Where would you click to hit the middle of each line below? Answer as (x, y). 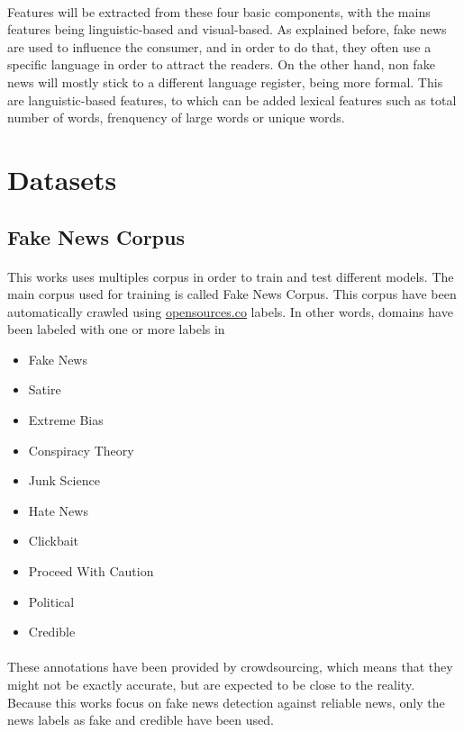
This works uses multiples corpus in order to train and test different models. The (231, 276)
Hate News (58, 510)
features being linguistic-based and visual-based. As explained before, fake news (227, 29)
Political (51, 601)
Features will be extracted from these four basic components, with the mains (219, 11)
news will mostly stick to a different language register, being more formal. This (225, 81)
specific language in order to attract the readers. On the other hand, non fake (221, 64)
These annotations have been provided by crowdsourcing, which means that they (230, 667)
